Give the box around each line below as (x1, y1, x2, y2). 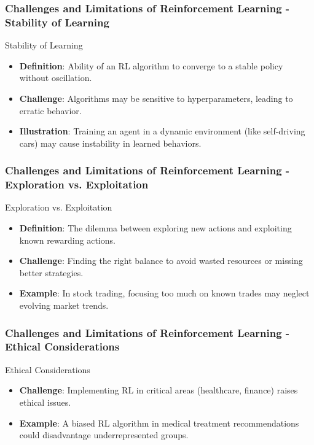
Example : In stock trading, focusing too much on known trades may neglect (19, 287, 310, 300)
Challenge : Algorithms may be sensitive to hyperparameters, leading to (19, 91, 293, 104)
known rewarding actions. (19, 233, 116, 246)
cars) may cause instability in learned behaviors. (19, 136, 202, 149)
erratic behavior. (19, 104, 82, 117)
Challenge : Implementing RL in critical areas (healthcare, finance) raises (19, 384, 298, 397)
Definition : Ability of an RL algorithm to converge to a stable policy (19, 59, 283, 72)
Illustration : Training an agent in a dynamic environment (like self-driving (19, 125, 305, 137)
